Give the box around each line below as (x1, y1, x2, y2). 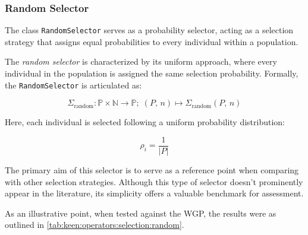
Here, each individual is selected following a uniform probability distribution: (5, 116, 285, 128)
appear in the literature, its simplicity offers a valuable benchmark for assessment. (5, 187, 304, 199)
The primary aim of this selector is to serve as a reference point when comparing (5, 163, 299, 176)
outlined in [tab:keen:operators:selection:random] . (5, 218, 184, 231)
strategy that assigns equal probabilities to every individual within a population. (5, 35, 298, 47)
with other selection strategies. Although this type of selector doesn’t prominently (5, 175, 303, 188)
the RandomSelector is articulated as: (5, 78, 142, 91)
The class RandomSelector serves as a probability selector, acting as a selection (5, 24, 294, 36)
